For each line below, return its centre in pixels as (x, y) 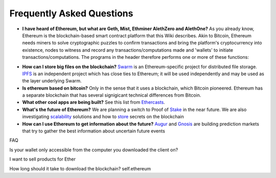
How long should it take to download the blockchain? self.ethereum (80, 168)
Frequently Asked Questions (71, 13)
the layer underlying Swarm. (52, 81)
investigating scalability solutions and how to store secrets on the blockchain (103, 117)
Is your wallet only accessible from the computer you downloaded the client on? (94, 150)
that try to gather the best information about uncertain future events (94, 131)
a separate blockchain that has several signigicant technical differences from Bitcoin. (112, 95)
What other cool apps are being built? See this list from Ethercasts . (94, 102)
